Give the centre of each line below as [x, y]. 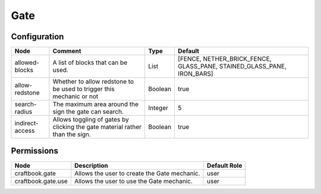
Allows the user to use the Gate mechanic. [134, 181]
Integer [158, 108]
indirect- [26, 123]
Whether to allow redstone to [93, 82]
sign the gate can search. [88, 112]
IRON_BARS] [196, 74]
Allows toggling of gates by [91, 120]
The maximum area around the [96, 104]
